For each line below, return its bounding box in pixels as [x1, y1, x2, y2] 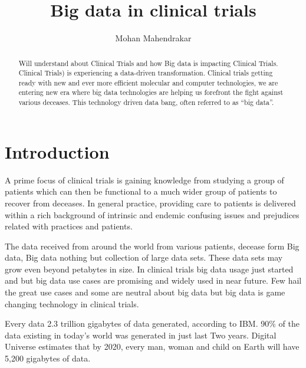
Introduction [5, 139, 110, 163]
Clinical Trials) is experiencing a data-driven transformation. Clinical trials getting [18, 68, 273, 78]
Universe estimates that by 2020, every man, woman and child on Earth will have [5, 340, 300, 353]
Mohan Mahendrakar [115, 32, 192, 44]
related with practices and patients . [5, 220, 133, 232]
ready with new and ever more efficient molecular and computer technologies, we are [18, 77, 278, 87]
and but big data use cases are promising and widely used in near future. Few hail [5, 274, 302, 287]
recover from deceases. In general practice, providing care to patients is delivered [5, 196, 296, 209]
